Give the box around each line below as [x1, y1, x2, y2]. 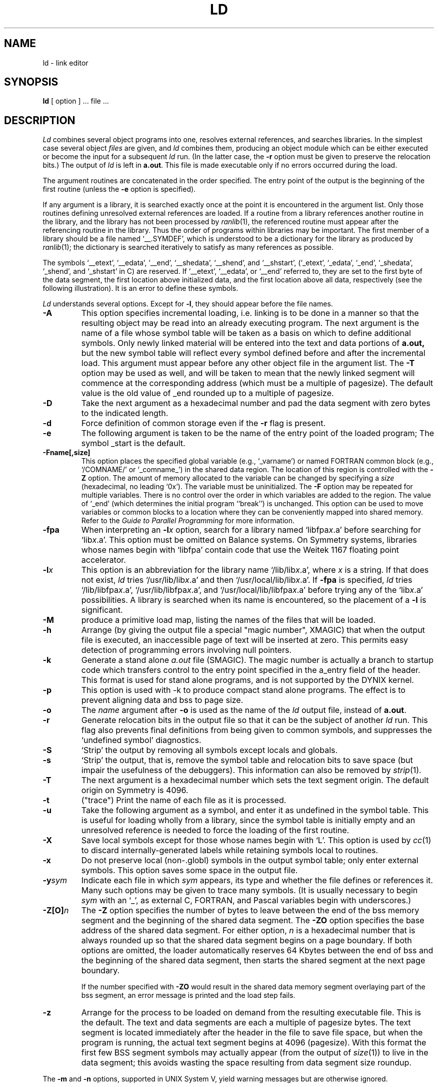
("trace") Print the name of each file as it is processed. [81, 795, 286, 806]
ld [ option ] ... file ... [42, 97, 109, 106]
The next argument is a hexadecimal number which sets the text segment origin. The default [81, 775, 429, 786]
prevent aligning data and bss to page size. [81, 695, 243, 705]
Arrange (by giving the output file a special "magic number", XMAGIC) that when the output [81, 625, 425, 635]
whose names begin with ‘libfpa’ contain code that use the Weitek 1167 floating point [81, 545, 399, 555]
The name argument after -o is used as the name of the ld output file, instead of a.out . [81, 705, 406, 715]
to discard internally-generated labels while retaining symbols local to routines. [81, 845, 378, 856]
